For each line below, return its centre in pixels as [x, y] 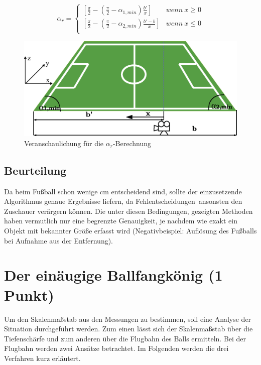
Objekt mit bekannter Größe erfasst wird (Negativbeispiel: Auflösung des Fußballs [130, 230]
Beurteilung [35, 170]
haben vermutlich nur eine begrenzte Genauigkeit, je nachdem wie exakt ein [121, 221]
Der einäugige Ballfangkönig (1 [113, 275]
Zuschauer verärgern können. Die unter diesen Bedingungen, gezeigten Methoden [128, 211]
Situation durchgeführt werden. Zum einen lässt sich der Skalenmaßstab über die [128, 329]
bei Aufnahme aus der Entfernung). [58, 240]
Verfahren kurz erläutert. [42, 358]
